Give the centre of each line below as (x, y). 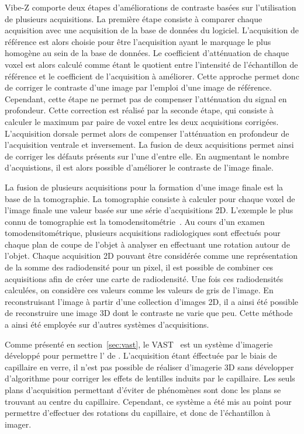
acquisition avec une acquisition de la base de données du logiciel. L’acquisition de (152, 30)
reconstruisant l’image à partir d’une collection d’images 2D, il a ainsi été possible (152, 301)
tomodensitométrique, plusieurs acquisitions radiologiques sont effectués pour (143, 233)
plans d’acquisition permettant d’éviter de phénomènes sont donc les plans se (143, 390)
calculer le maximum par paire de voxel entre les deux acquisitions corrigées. (142, 121)
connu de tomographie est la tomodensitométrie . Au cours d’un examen (135, 221)
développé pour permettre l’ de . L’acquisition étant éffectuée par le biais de (141, 355)
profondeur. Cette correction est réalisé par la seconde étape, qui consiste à (139, 110)
